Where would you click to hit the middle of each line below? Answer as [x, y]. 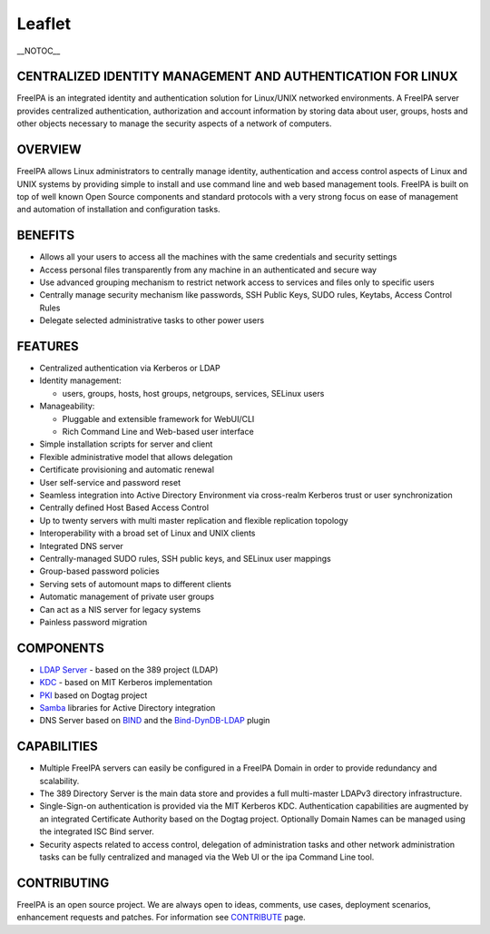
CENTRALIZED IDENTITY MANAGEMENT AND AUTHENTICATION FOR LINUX [237, 77]
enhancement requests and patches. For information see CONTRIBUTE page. [161, 918]
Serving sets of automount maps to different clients [135, 584]
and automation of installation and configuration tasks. [119, 210]
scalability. [59, 781]
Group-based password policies [99, 571]
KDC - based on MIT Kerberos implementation [126, 683]
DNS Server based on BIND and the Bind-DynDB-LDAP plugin [155, 721]
